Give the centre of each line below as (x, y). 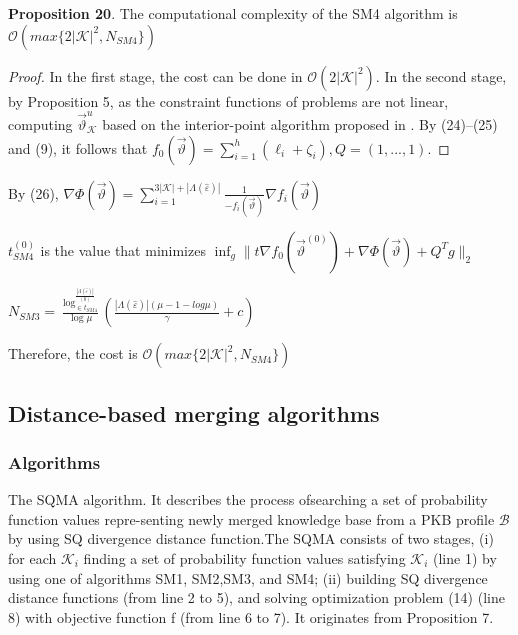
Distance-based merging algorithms (194, 412)
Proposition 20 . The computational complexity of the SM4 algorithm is (233, 13)
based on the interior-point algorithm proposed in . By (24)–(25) (300, 123)
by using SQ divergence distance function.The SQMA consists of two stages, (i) (251, 538)
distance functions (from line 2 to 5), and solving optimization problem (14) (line (256, 597)
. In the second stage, (441, 75)
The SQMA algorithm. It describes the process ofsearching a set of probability (248, 499)
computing (40, 123)
